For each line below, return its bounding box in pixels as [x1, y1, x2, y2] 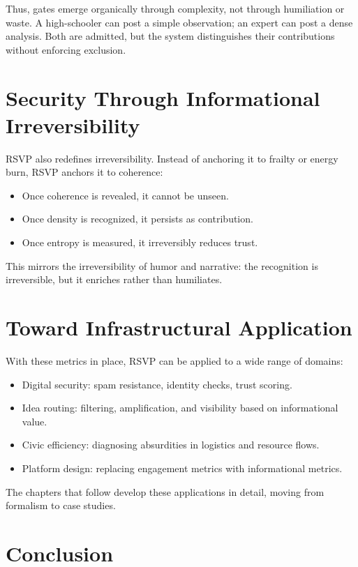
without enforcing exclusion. [6, 42, 126, 56]
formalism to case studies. [6, 498, 116, 513]
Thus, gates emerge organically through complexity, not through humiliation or [6, 1, 345, 15]
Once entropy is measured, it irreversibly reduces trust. [22, 235, 258, 250]
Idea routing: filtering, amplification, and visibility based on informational [22, 400, 338, 415]
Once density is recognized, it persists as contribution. [22, 211, 253, 226]
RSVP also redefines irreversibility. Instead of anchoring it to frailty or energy [6, 151, 338, 165]
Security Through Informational [6, 83, 320, 112]
